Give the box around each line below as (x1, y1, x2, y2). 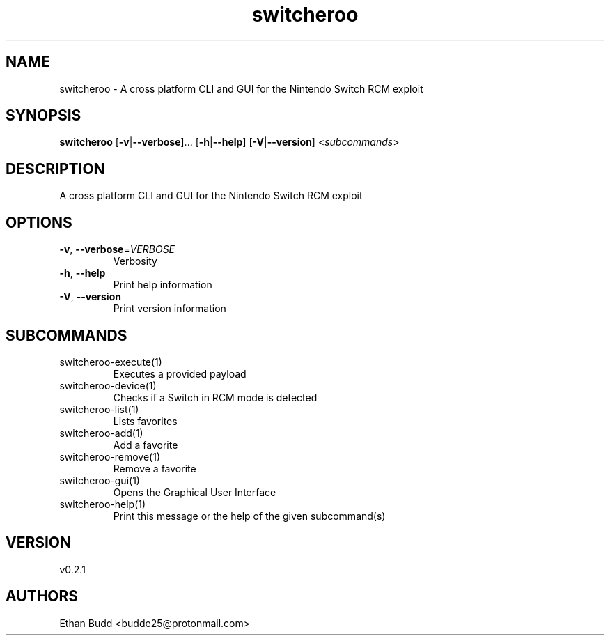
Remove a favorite (113, 462, 196, 474)
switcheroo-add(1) (59, 426, 143, 439)
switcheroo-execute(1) (59, 355, 162, 368)
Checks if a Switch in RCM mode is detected (113, 391, 318, 403)
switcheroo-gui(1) (59, 474, 140, 486)
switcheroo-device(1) (59, 379, 157, 392)
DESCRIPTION (6, 160, 105, 178)
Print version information (113, 302, 226, 315)
